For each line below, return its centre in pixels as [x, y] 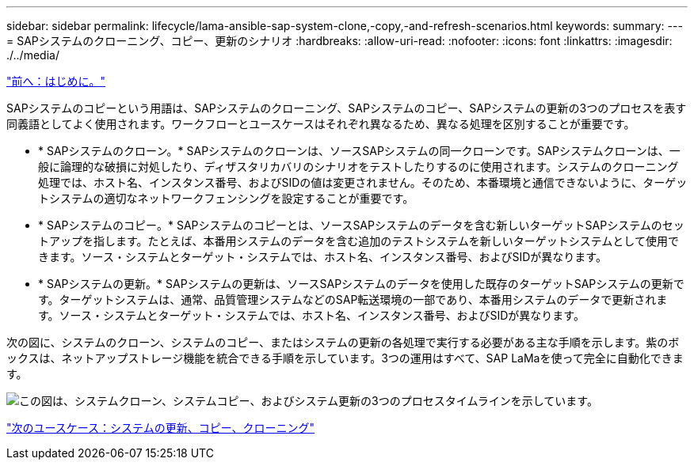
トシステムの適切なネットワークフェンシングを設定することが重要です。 [226, 198]
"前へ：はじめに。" [56, 81]
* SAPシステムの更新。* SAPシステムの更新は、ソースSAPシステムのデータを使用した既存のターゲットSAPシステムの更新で [361, 284]
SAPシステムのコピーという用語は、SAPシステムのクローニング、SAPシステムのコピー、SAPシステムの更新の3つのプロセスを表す [347, 108]
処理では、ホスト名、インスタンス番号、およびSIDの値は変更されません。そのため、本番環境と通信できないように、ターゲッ [363, 182]
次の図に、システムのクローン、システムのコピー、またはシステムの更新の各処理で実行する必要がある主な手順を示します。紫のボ [343, 342]
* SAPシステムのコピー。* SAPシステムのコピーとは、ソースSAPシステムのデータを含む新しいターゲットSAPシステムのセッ [361, 225]
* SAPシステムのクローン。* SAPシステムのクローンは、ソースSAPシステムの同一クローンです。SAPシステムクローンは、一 [359, 151]
